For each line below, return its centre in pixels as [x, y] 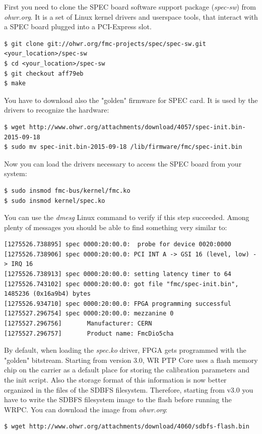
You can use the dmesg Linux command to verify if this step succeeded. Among [127, 217]
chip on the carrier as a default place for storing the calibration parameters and [127, 370]
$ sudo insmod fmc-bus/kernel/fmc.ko [67, 191]
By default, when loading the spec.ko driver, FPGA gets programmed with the [125, 350]
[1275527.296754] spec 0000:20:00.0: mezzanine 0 [89, 314]
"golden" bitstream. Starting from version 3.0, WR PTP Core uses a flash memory [131, 360]
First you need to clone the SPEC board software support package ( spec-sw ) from [130, 7]
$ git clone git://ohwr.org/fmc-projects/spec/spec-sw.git [105, 44]
